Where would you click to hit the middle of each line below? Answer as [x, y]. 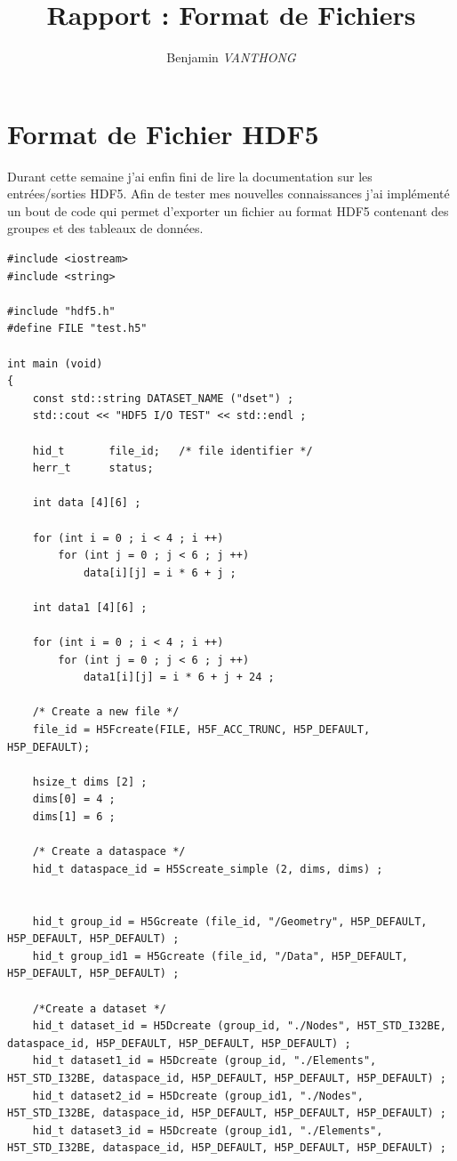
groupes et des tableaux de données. [105, 228]
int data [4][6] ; [87, 503]
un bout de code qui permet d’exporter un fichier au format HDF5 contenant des [228, 210]
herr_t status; [93, 468]
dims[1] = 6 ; [74, 817]
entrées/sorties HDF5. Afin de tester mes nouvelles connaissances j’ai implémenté [228, 193]
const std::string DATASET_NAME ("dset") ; [163, 398]
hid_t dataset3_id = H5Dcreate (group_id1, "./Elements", [208, 1130]
